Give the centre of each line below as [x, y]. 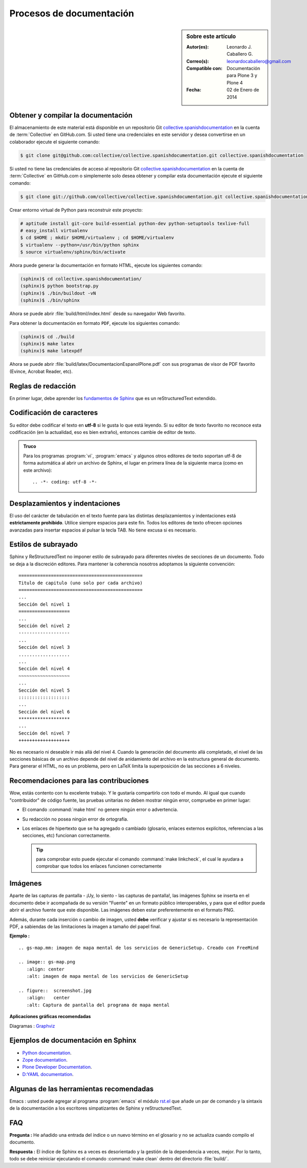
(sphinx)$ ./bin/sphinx [50, 300]
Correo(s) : [198, 61]
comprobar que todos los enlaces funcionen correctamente [99, 866]
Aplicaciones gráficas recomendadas [50, 1017]
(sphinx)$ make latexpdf [51, 351]
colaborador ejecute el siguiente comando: [54, 142]
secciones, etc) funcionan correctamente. [67, 835]
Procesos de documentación [72, 13]
